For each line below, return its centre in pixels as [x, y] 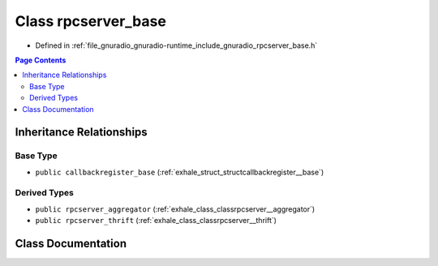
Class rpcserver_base [90, 21]
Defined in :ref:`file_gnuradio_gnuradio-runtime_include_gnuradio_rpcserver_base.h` [176, 45]
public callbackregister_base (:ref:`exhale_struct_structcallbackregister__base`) [180, 172]
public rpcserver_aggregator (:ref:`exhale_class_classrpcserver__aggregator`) [175, 209]
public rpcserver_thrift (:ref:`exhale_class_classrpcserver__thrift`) [156, 221]
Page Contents [41, 60]
